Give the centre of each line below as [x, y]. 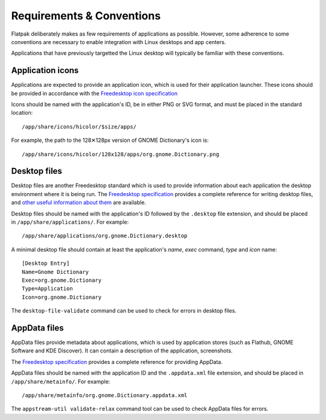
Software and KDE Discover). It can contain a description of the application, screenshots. [122, 351]
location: [22, 113]
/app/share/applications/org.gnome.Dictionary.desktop [105, 236]
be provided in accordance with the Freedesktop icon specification [94, 93]
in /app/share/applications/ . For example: [70, 222]
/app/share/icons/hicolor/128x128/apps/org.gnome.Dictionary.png [121, 154]
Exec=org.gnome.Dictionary [62, 280]
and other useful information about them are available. [78, 203]
